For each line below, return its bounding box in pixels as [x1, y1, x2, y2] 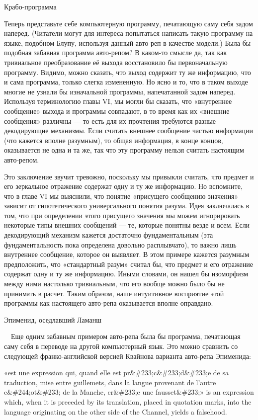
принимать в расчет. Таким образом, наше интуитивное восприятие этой [4, 288, 224, 298]
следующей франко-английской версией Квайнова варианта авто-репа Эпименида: [4, 350, 251, 361]
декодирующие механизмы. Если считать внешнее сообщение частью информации [4, 125, 254, 136]
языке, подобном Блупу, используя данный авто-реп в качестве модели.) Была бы [4, 37, 251, 48]
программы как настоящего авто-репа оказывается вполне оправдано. [4, 298, 213, 308]
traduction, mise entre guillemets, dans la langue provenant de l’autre [4, 377, 216, 387]
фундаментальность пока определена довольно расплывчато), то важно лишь [4, 239, 237, 250]
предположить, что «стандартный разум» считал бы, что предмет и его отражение [4, 258, 253, 269]
